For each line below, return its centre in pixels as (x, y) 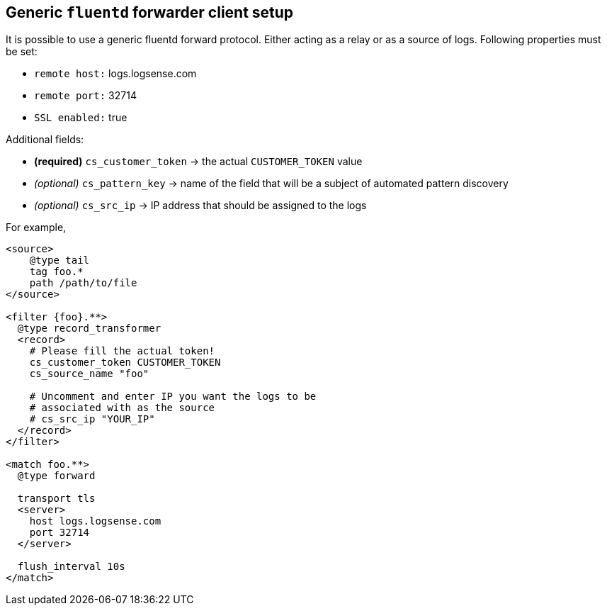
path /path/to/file (83, 283)
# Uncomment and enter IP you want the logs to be (173, 397)
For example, (36, 228)
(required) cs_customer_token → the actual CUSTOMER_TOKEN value (198, 162)
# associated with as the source (122, 408)
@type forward (56, 476)
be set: (22, 52)
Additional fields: (45, 140)
